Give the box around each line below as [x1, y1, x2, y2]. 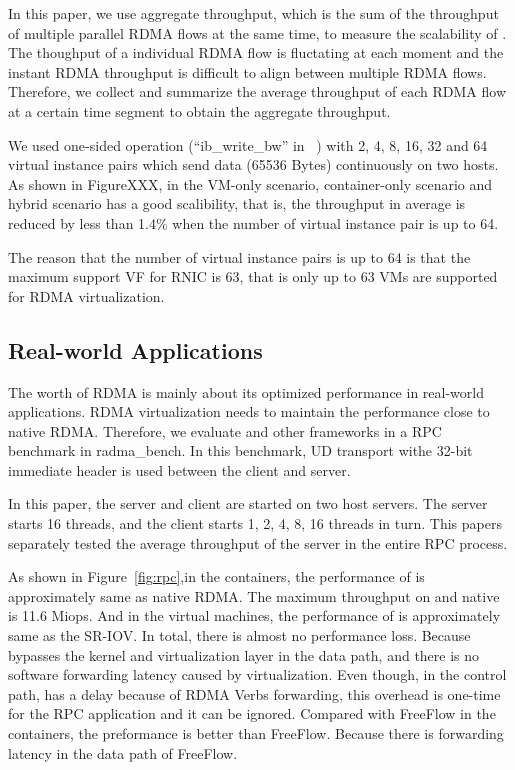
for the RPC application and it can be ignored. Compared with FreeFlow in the [8, 703, 496, 724]
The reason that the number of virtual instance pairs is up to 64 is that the [8, 246, 471, 267]
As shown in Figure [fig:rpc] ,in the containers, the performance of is [8, 566, 425, 587]
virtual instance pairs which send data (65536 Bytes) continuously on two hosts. [8, 154, 499, 175]
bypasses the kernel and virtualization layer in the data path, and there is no [8, 644, 480, 665]
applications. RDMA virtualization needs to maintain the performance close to [8, 401, 490, 422]
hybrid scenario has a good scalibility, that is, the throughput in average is [8, 193, 466, 214]
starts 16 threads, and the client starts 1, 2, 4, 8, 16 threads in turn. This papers [8, 513, 502, 534]
